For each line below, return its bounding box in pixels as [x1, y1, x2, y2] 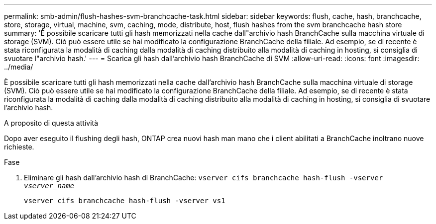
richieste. [4, 143, 34, 151]
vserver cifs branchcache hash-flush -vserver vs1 [24, 197, 225, 205]
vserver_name [24, 182, 75, 190]
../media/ [4, 63, 33, 71]
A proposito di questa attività [4, 119, 99, 127]
